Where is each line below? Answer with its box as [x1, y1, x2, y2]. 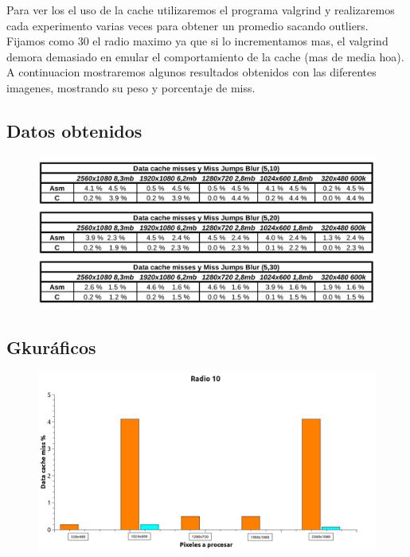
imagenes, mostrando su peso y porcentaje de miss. [6, 79, 256, 95]
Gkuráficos [6, 335, 96, 360]
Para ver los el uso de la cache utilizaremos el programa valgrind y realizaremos [6, 2, 395, 18]
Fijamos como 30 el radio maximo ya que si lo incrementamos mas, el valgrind [6, 33, 389, 49]
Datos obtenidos [6, 118, 143, 142]
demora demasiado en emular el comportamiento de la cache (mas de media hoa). [6, 48, 404, 64]
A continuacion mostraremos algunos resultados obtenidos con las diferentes [6, 64, 377, 80]
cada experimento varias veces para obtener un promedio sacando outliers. [6, 17, 369, 33]
